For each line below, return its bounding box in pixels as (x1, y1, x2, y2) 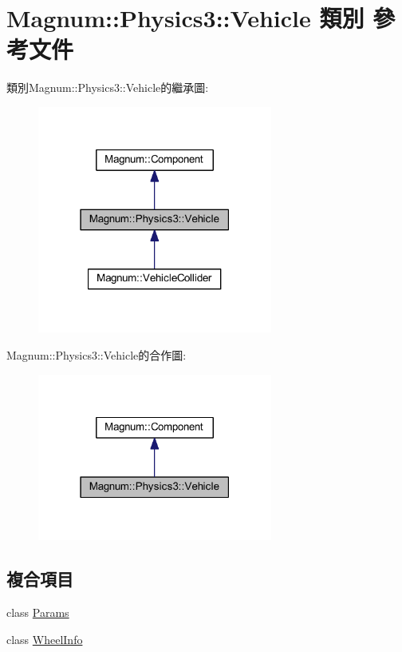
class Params (6, 603, 69, 620)
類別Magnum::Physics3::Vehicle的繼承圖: (6, 79, 209, 96)
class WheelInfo (6, 630, 83, 647)
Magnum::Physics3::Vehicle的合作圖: (6, 346, 187, 363)
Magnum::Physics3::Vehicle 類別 (6, 2, 365, 34)
